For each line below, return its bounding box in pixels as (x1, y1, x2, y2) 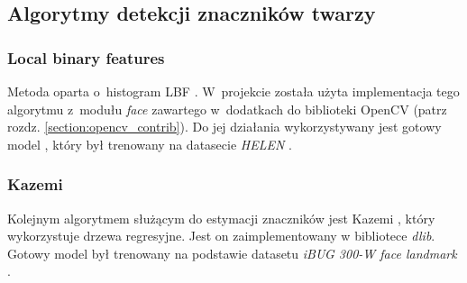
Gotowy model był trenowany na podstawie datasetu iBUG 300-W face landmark (7, 243, 457, 262)
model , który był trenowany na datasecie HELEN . (7, 134, 292, 153)
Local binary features (7, 46, 165, 68)
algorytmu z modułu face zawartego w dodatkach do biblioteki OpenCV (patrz (7, 99, 447, 118)
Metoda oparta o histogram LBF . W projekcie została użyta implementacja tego (7, 82, 460, 100)
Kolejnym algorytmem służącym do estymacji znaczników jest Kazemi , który (7, 208, 435, 227)
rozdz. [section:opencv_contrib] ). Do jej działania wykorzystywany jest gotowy (7, 117, 442, 136)
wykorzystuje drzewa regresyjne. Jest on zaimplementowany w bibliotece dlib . (7, 226, 435, 245)
